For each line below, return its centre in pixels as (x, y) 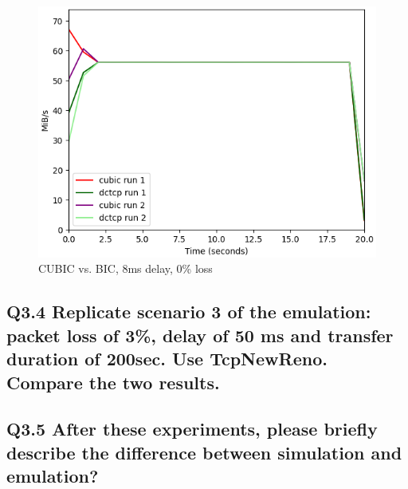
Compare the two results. (113, 382)
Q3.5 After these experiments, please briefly (192, 429)
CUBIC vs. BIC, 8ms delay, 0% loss (126, 268)
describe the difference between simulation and (204, 452)
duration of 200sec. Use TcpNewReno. (167, 359)
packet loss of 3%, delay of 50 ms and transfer (200, 335)
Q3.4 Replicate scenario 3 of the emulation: (189, 312)
